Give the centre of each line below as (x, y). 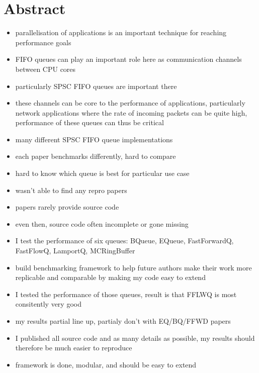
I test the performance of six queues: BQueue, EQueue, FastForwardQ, (124, 241)
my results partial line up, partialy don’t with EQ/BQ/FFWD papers (123, 321)
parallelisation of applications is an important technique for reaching (121, 32)
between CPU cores (46, 69)
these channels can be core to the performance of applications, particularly (130, 103)
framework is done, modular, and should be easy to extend (106, 364)
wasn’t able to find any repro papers (71, 190)
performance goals (43, 42)
